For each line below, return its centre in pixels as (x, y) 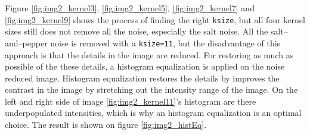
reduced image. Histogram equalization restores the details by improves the (142, 78)
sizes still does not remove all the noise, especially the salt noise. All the (137, 31)
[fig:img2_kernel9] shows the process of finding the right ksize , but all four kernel (155, 19)
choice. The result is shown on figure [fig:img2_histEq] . (106, 125)
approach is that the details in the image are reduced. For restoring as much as (149, 54)
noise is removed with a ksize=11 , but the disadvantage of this (165, 43)
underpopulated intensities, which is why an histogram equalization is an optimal (153, 113)
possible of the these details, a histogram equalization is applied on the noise (145, 66)
